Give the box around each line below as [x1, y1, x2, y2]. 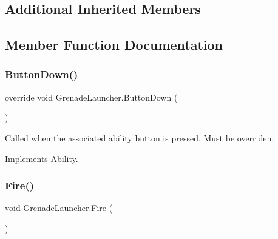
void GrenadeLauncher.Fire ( [5, 201, 113, 214]
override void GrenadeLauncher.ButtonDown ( [5, 90, 178, 103]
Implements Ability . [5, 152, 78, 164]
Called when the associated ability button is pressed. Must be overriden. [5, 131, 274, 144]
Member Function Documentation [5, 35, 223, 54]
